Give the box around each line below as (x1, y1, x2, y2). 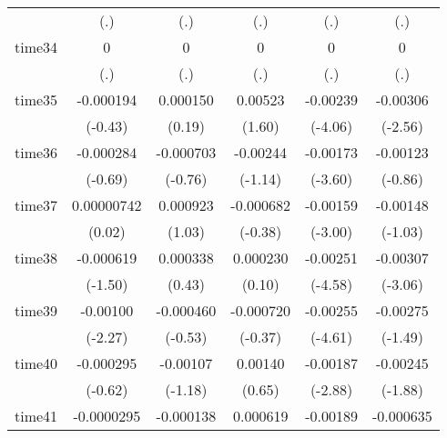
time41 (15, 405, 58, 426)
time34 (15, 36, 58, 57)
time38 (15, 247, 58, 268)
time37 (15, 194, 58, 215)
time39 (15, 300, 58, 321)
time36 (15, 142, 58, 163)
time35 (15, 89, 58, 110)
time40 (15, 353, 58, 373)
